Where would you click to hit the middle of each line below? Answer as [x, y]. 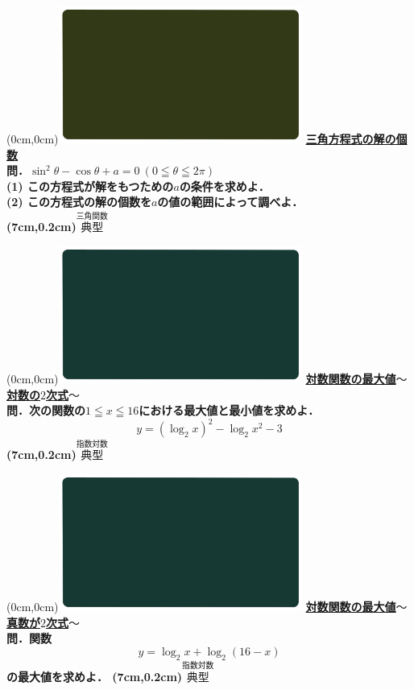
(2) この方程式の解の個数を [79, 202]
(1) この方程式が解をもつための [90, 186]
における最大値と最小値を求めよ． [229, 410]
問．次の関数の [46, 410]
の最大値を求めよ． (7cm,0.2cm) [95, 676]
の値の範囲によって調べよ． [230, 202]
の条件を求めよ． [224, 186]
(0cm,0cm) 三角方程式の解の [201, 139]
